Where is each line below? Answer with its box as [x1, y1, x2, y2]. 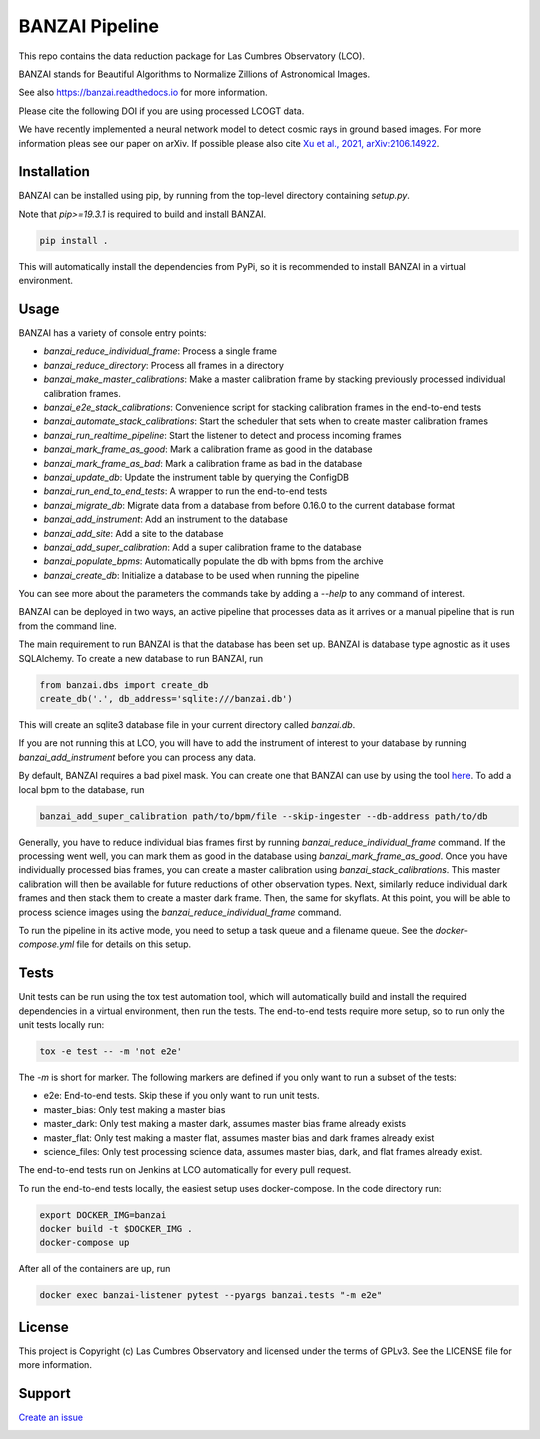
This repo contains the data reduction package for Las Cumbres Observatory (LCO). [18, 50, 365, 62]
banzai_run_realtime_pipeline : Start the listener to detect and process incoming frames [43, 429, 402, 441]
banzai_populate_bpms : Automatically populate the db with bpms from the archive [43, 555, 384, 567]
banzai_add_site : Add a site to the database [43, 527, 224, 539]
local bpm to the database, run [18, 783, 145, 795]
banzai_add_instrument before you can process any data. [18, 751, 257, 763]
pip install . [39, 235, 109, 246]
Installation [18, 163, 90, 180]
